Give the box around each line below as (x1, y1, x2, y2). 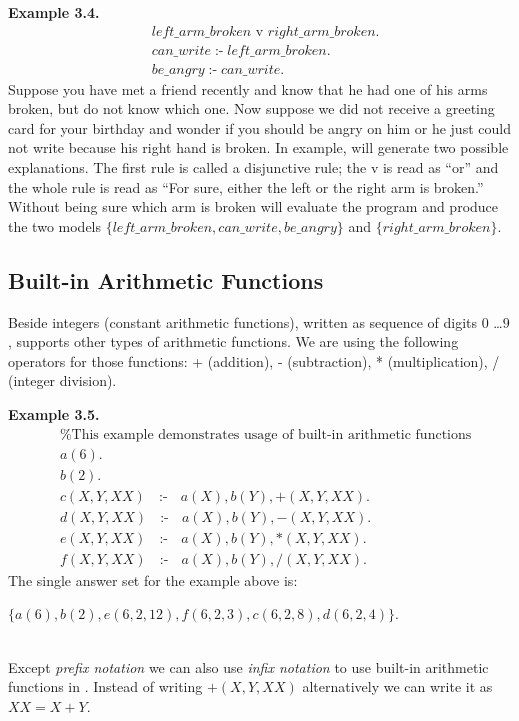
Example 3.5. (8, 404, 100, 425)
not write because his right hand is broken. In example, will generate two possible (8, 137, 509, 158)
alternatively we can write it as (302, 676, 493, 697)
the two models (8, 215, 102, 236)
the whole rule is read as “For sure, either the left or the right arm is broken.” (8, 176, 484, 197)
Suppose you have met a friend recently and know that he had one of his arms (8, 78, 488, 99)
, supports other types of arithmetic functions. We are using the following (8, 331, 459, 352)
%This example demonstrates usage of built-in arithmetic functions (59, 427, 472, 442)
